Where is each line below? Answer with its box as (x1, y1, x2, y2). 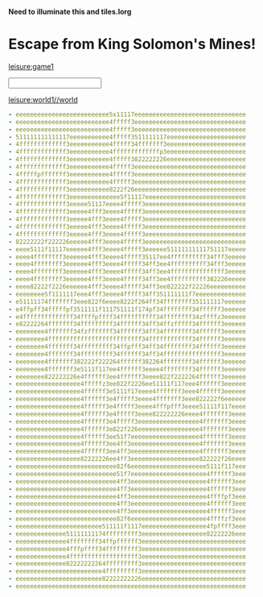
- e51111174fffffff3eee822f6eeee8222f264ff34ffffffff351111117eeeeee (8, 297, 247, 305)
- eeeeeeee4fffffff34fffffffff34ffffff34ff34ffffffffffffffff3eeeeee (8, 350, 247, 358)
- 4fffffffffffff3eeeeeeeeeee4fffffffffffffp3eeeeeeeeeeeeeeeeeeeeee (8, 148, 247, 156)
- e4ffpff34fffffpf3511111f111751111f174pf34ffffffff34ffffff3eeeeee (8, 305, 247, 313)
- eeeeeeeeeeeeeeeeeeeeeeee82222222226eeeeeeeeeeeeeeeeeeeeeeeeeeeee (8, 575, 247, 583)
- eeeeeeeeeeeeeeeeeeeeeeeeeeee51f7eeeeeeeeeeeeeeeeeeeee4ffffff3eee (8, 470, 247, 478)
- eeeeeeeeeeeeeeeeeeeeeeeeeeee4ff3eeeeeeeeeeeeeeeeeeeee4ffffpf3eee (8, 492, 247, 500)
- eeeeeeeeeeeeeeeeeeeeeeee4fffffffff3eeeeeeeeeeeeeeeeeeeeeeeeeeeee (8, 567, 247, 575)
